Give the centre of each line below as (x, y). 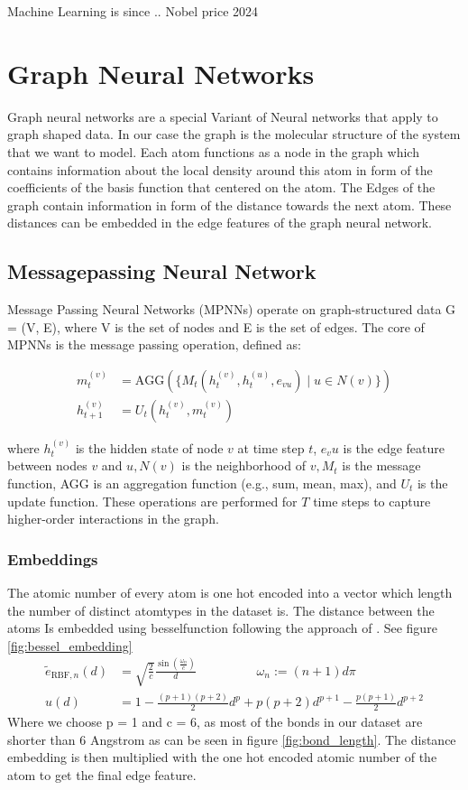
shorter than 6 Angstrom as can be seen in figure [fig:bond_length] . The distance (232, 739)
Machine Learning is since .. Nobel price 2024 (133, 11)
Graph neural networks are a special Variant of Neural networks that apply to (223, 116)
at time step (271, 447)
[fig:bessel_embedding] (70, 645)
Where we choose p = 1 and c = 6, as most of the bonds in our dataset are (215, 722)
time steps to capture (372, 501)
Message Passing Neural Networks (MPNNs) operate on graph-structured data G (232, 309)
